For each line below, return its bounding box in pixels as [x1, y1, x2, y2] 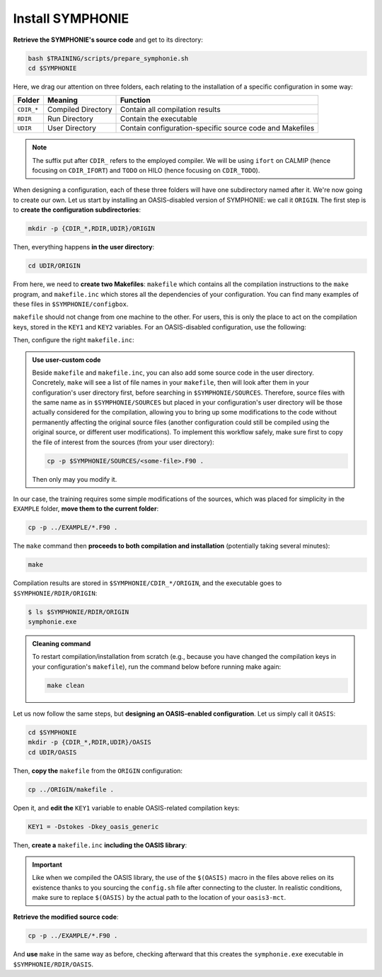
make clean [47, 681, 85, 689]
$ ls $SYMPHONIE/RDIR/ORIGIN [28, 608, 129, 616]
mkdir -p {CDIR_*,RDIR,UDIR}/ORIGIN [28, 225, 156, 233]
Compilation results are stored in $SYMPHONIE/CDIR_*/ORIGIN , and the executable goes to [13, 579, 282, 587]
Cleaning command [32, 640, 91, 648]
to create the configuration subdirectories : [13, 205, 141, 214]
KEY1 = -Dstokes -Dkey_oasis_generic [28, 823, 159, 830]
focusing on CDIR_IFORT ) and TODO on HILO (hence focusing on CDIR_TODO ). [32, 166, 260, 175]
